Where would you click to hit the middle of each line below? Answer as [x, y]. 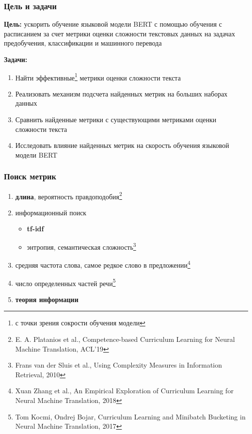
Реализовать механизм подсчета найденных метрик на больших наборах [121, 93]
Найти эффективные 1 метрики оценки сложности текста [98, 77]
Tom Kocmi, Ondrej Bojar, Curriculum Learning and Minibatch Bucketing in [130, 416]
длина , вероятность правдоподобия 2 [69, 195]
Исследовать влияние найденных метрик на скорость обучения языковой [122, 145]
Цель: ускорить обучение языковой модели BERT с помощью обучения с [113, 24]
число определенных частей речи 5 [65, 282]
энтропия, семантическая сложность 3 [81, 246]
